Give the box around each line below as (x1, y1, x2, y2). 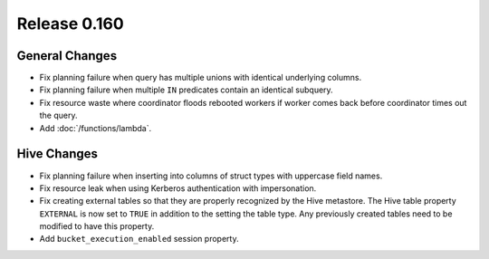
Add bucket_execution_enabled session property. (39, 234, 239, 245)
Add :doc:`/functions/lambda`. (39, 122, 152, 133)
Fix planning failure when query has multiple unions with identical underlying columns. (39, 72, 362, 83)
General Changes (16, 48, 118, 63)
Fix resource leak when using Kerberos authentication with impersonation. (39, 182, 317, 194)
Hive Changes (16, 146, 99, 162)
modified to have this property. (39, 221, 155, 232)
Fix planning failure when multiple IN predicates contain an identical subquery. (39, 84, 334, 95)
